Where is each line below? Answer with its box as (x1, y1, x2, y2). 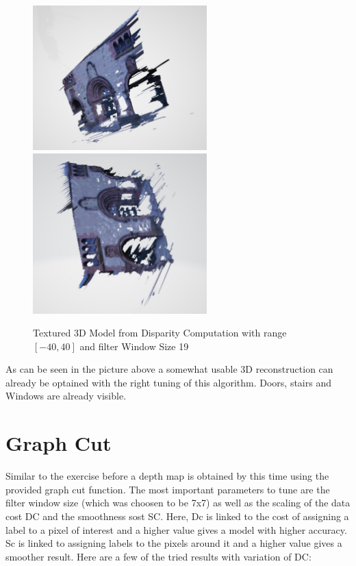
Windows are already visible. (5, 389, 127, 403)
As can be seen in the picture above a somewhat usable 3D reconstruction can (5, 362, 333, 376)
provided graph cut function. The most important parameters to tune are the (5, 482, 330, 496)
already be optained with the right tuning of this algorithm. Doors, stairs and (5, 375, 331, 389)
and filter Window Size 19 (79, 339, 189, 353)
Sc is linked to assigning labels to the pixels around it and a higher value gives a (5, 536, 342, 550)
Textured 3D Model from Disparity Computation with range (33, 325, 287, 340)
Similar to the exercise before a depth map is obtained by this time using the (5, 469, 329, 483)
